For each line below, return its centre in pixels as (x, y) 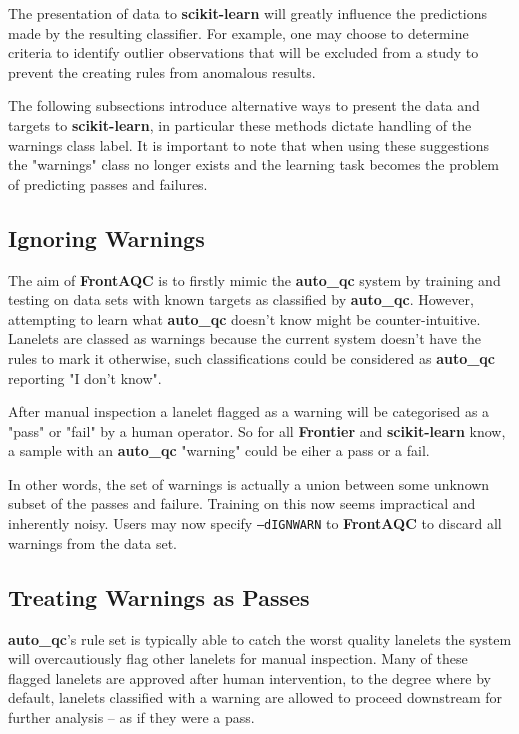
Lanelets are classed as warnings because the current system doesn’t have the (245, 338)
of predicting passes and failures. (108, 183)
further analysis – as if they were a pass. (131, 716)
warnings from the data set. (93, 542)
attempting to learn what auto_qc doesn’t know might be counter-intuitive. (244, 318)
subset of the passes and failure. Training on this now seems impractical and (242, 503)
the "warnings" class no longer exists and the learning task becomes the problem (254, 164)
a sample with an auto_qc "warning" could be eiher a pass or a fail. (219, 450)
